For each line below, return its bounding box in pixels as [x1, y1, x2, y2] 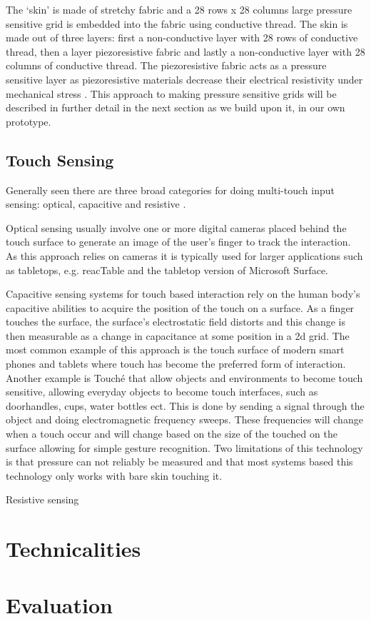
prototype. [6, 114, 51, 129]
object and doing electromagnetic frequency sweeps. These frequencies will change [6, 412, 363, 427]
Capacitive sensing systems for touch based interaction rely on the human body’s [6, 286, 360, 301]
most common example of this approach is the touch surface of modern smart [6, 342, 345, 357]
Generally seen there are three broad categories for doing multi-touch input [6, 182, 335, 197]
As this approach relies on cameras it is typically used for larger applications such [6, 248, 363, 263]
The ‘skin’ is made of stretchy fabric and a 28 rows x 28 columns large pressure [6, 2, 352, 16]
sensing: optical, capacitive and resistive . [6, 196, 186, 211]
